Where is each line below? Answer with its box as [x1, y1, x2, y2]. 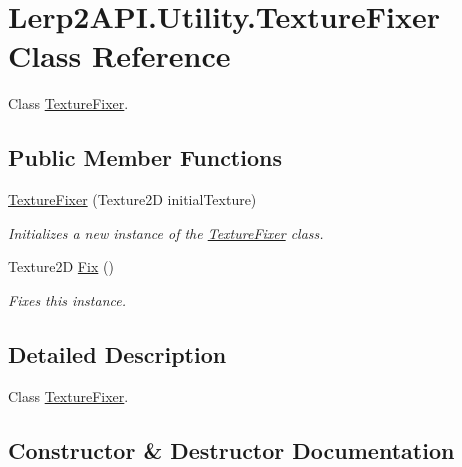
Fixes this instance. [8, 289, 126, 310]
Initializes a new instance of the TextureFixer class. [8, 222, 324, 243]
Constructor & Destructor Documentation [8, 434, 455, 465]
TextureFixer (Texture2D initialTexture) [8, 189, 257, 210]
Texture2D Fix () [8, 256, 114, 277]
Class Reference [8, 35, 231, 76]
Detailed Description [8, 338, 227, 369]
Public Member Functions [8, 142, 282, 173]
